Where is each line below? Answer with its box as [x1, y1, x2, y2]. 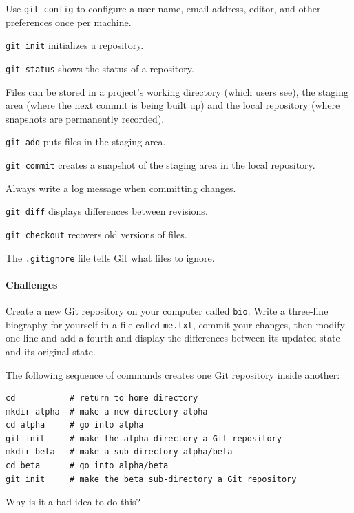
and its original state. [6, 344, 96, 358]
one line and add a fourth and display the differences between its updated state [6, 331, 340, 345]
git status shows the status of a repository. [6, 61, 194, 75]
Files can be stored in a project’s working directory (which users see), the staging [6, 84, 348, 98]
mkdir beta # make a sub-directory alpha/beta [6, 447, 233, 457]
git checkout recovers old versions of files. [6, 227, 187, 241]
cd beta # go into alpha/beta [6, 461, 169, 471]
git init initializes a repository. [6, 38, 144, 52]
